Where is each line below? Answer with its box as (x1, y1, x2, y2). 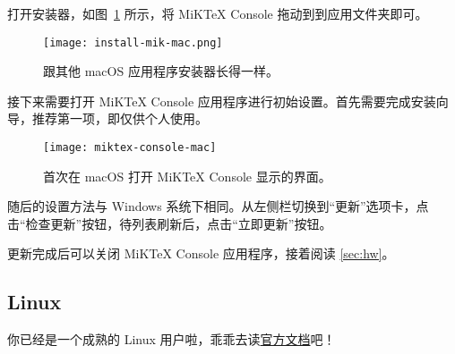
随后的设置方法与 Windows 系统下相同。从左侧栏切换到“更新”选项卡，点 (7, 197, 429, 215)
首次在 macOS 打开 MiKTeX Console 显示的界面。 (43, 166, 331, 185)
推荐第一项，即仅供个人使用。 (31, 109, 208, 128)
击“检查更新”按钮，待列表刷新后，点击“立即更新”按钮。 (7, 214, 332, 232)
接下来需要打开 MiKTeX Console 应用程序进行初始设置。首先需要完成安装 (7, 91, 436, 110)
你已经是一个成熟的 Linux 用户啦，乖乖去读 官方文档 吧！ (7, 330, 336, 349)
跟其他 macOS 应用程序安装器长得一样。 (43, 62, 279, 80)
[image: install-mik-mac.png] (43, 36, 223, 49)
